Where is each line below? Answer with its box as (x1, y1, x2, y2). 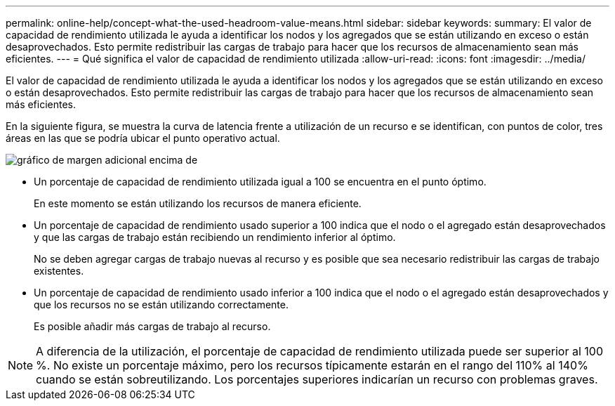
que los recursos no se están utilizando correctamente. (34, 299, 289, 310)
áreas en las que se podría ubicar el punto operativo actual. (6, 132, 280, 144)
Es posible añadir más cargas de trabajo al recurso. (34, 320, 271, 332)
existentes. (34, 265, 84, 277)
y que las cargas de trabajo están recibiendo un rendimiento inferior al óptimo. (34, 231, 396, 243)
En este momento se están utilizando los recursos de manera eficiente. (34, 197, 362, 209)
